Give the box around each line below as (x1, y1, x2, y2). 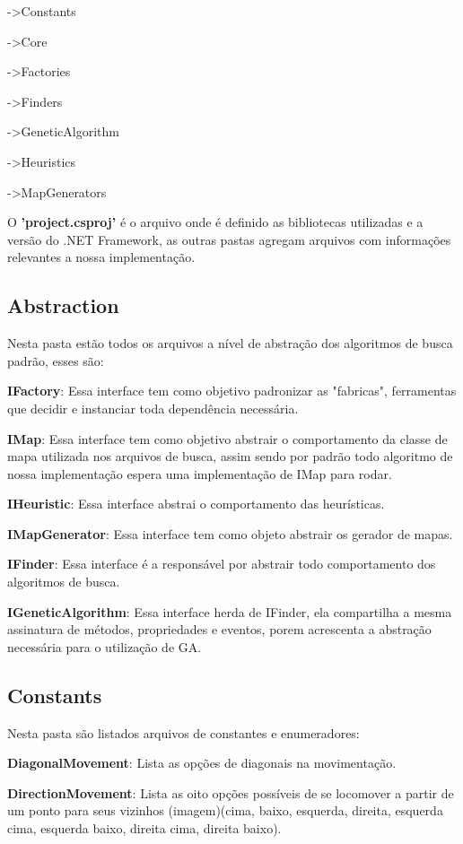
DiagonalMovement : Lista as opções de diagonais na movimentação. (7, 753, 397, 772)
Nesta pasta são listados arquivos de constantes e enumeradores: (7, 723, 360, 742)
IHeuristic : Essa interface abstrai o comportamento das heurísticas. (7, 494, 385, 513)
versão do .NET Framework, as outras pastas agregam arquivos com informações (7, 230, 451, 248)
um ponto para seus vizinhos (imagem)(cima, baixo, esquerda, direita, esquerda (7, 801, 443, 820)
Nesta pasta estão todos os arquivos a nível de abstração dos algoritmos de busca (7, 334, 453, 352)
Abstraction (7, 291, 119, 319)
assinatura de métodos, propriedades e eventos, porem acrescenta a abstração (7, 620, 432, 639)
